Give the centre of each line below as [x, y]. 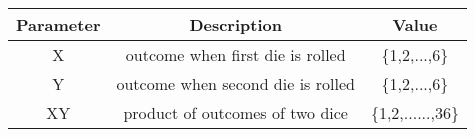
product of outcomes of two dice [235, 112]
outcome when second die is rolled [235, 83]
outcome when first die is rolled [235, 54]
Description [235, 24]
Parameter [58, 24]
